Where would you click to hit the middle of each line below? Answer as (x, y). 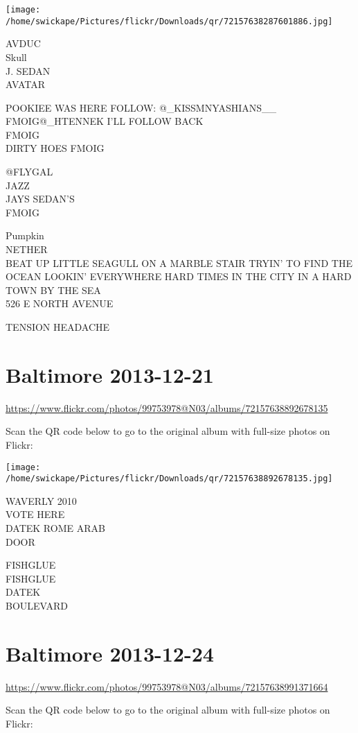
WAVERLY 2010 (41, 500)
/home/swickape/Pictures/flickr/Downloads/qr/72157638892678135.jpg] (169, 479)
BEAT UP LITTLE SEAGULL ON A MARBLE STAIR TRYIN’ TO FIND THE (179, 262)
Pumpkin (25, 235)
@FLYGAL (29, 172)
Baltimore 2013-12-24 (110, 653)
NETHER (27, 249)
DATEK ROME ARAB (55, 528)
